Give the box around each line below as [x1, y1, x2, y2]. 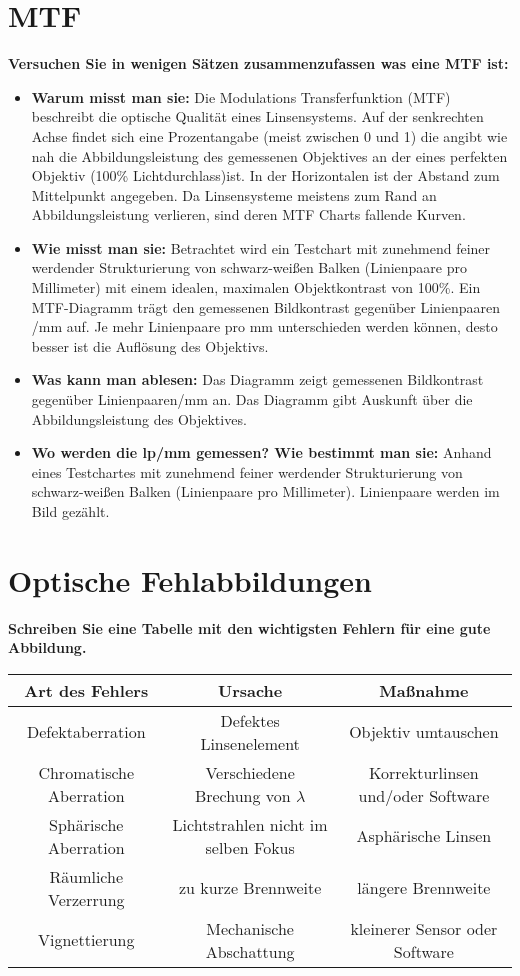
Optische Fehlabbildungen [8, 559, 372, 600]
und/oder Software [358, 783, 490, 807]
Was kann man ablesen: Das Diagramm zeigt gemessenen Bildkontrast [31, 369, 484, 390]
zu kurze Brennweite [178, 876, 322, 900]
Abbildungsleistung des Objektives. [31, 408, 247, 429]
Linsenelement [200, 731, 300, 755]
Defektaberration [26, 720, 146, 744]
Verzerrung [47, 887, 125, 911]
